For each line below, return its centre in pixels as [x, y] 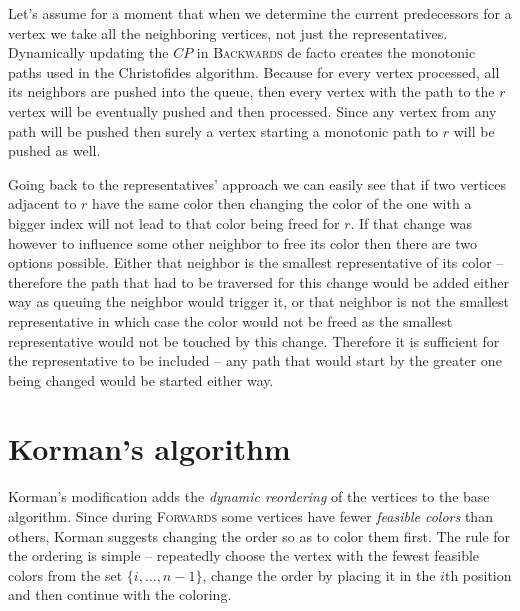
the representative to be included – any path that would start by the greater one [255, 360]
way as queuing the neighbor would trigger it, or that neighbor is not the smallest [259, 301]
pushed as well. [54, 150]
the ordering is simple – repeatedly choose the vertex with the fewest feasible [244, 555]
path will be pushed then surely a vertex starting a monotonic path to [223, 130]
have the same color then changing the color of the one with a [282, 203]
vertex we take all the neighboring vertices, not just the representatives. [228, 32]
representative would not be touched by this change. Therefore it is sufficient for [254, 340]
